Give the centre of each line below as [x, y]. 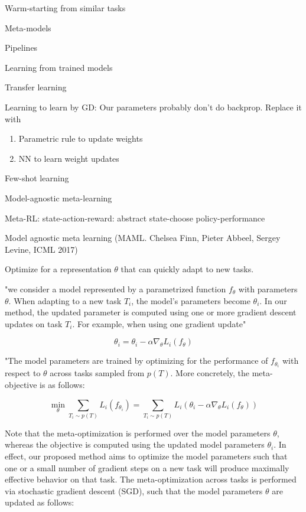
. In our [273, 300]
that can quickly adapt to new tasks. [187, 269]
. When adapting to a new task [65, 300]
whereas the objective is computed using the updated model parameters [135, 444]
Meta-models [28, 27]
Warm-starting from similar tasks [65, 8]
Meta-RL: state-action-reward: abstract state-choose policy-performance [135, 218]
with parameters [268, 288]
